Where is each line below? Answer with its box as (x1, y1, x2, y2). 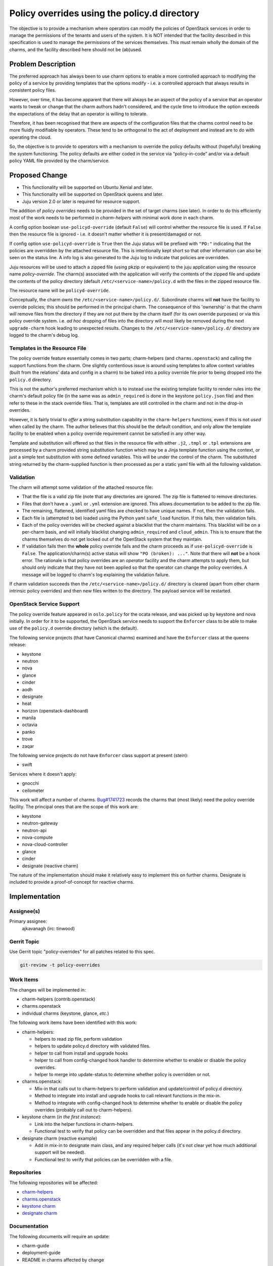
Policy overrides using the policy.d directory (9, 8, 200, 19)
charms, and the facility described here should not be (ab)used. (9, 46, 143, 53)
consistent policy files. (9, 87, 57, 93)
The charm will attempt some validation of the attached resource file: (9, 484, 153, 490)
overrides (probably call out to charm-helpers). (34, 1106, 133, 1113)
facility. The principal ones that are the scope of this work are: (9, 804, 139, 810)
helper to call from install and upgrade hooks (34, 1050, 128, 1056)
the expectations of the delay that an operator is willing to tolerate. (9, 110, 148, 116)
